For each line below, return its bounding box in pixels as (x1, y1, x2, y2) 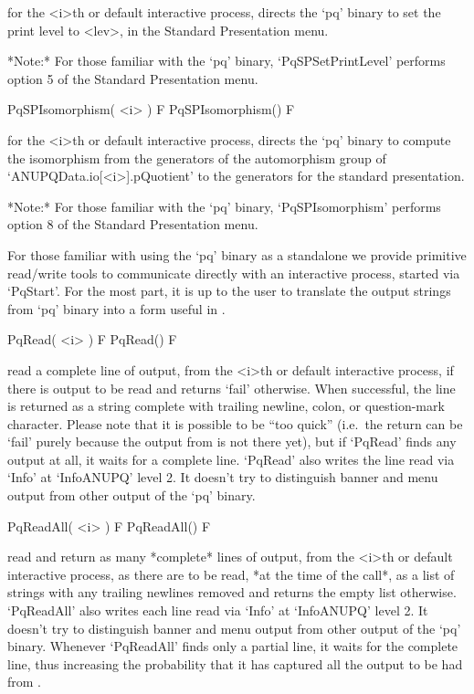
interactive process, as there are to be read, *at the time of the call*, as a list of (7, 564, 455, 584)
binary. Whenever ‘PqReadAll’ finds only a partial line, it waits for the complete (7, 636, 458, 656)
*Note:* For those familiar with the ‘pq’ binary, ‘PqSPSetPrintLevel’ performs (7, 51, 446, 70)
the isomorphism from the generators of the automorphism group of (7, 148, 386, 167)
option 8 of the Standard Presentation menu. (7, 215, 258, 234)
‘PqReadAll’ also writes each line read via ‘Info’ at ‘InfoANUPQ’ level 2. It (7, 601, 428, 620)
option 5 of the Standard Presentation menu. (7, 68, 258, 88)
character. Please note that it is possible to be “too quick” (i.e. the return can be (7, 414, 463, 433)
